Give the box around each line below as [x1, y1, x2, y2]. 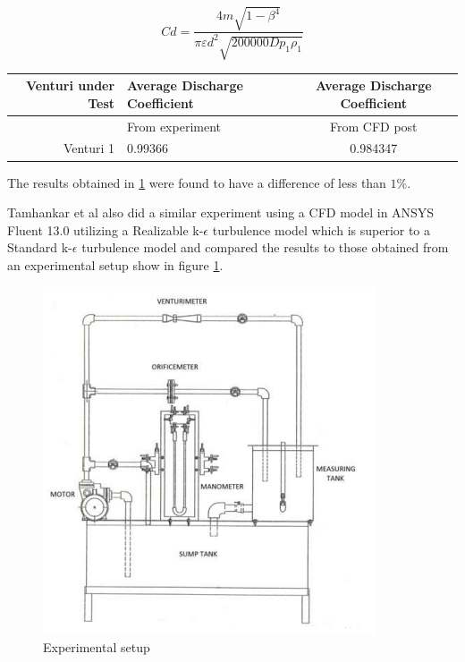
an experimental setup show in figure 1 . [7, 255, 224, 274]
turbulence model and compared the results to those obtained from [81, 238, 449, 257]
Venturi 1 [63, 139, 115, 157]
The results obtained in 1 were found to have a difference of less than [7, 173, 386, 191]
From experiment [127, 116, 221, 135]
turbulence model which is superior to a [212, 220, 431, 239]
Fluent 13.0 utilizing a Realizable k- [7, 220, 204, 239]
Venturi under [25, 76, 115, 95]
